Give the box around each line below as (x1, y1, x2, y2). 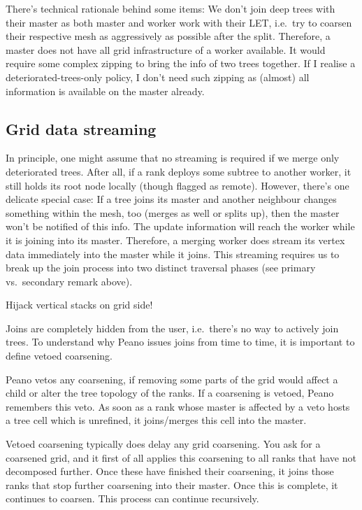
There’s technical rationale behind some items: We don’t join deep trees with (6, 1, 335, 15)
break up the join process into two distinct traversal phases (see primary (6, 260, 316, 275)
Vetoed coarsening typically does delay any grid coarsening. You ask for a (6, 437, 321, 451)
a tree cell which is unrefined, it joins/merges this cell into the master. (6, 413, 307, 427)
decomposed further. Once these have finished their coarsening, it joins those (6, 464, 334, 479)
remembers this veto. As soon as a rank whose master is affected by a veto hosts (6, 399, 350, 413)
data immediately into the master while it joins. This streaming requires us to (6, 246, 340, 261)
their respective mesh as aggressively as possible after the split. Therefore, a (6, 29, 331, 43)
